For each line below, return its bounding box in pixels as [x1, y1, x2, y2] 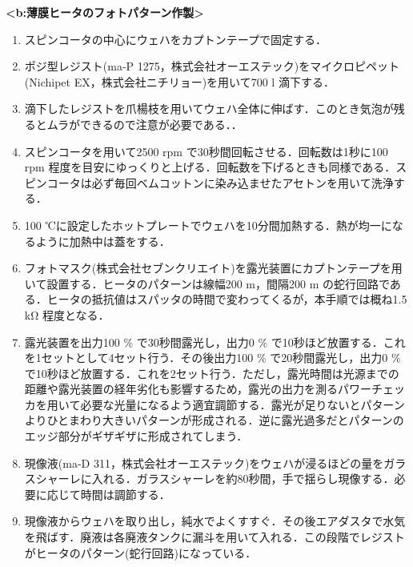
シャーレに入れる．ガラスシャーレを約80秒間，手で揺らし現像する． [35, 470, 395, 487]
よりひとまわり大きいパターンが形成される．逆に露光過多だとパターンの [24, 412, 404, 428]
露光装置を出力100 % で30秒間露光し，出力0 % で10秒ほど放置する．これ [24, 333, 406, 350]
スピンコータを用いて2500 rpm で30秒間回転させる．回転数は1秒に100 [24, 143, 388, 159]
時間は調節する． [80, 485, 170, 502]
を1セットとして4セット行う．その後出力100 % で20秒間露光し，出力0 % [24, 349, 401, 366]
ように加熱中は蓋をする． [35, 232, 170, 249]
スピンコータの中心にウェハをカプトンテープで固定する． [24, 30, 327, 47]
